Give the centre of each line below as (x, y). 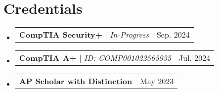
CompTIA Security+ (61, 35)
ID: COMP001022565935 (127, 58)
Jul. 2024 (195, 58)
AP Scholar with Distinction (76, 81)
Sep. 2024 (173, 35)
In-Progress (129, 35)
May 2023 (157, 81)
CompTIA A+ (48, 58)
